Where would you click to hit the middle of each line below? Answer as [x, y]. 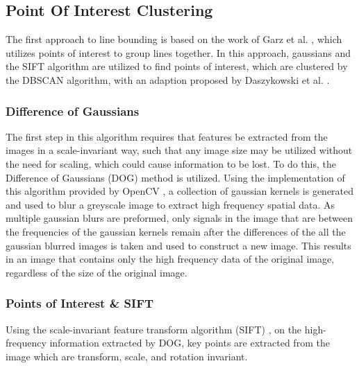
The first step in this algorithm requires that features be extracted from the [167, 136]
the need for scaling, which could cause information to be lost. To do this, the [171, 163]
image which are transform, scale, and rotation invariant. [127, 356]
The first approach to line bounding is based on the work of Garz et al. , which [174, 39]
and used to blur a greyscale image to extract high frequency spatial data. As [170, 204]
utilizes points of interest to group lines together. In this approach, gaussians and [178, 52]
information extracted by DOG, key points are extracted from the [190, 343]
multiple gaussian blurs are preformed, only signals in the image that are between [179, 218]
